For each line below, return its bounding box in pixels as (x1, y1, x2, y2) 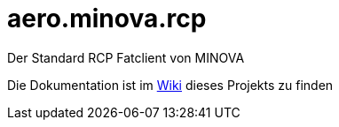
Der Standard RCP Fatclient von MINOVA (7, 49, 245, 65)
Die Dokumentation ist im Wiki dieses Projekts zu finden (7, 77, 334, 93)
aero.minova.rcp (7, 4, 207, 34)
